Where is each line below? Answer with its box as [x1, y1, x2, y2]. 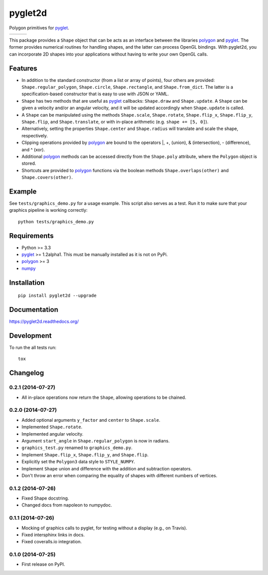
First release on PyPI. [21, 561, 66, 568]
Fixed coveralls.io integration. [21, 539, 82, 545]
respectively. [21, 132, 48, 138]
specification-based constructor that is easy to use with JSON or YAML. [21, 91, 169, 97]
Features [9, 64, 37, 72]
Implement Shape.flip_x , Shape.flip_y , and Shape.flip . [21, 451, 149, 457]
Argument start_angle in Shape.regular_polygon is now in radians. [21, 438, 170, 444]
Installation [9, 278, 45, 287]
